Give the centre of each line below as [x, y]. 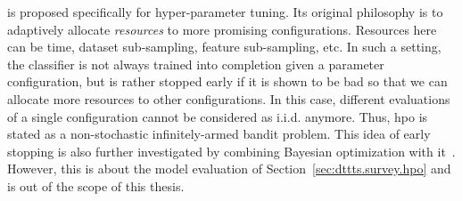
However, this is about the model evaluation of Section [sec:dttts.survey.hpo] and [229, 169]
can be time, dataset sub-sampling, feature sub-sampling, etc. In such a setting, [224, 47]
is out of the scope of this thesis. [96, 185]
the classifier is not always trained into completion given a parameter [196, 64]
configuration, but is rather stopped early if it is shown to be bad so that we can [227, 81]
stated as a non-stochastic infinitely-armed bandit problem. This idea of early [219, 134]
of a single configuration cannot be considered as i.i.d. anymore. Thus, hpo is [218, 116]
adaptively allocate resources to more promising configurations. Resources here [222, 29]
